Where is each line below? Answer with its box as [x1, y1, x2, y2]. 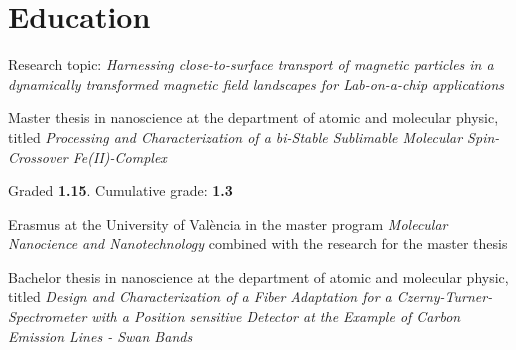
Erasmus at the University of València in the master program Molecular [8, 213, 448, 234]
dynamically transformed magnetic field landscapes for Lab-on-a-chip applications [8, 73, 504, 94]
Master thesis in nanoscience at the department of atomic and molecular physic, [8, 107, 499, 128]
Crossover [8, 146, 68, 167]
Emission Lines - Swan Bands [8, 325, 193, 346]
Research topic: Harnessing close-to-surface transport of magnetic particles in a [8, 54, 494, 75]
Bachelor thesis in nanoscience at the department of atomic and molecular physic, [8, 266, 509, 287]
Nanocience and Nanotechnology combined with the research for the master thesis [8, 233, 508, 254]
